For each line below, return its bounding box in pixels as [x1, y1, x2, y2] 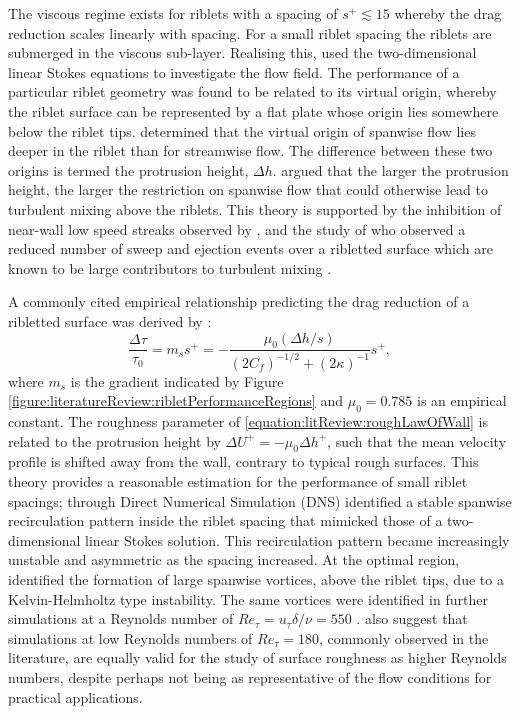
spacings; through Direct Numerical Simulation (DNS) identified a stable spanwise [8, 490, 512, 511]
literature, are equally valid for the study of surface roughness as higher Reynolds [8, 647, 507, 668]
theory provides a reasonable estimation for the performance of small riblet [8, 471, 468, 492]
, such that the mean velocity [327, 430, 507, 451]
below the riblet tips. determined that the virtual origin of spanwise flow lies [8, 120, 476, 141]
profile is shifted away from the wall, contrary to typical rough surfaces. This [8, 451, 479, 472]
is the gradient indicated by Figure [70, 370, 284, 391]
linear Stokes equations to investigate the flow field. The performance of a [8, 61, 460, 82]
